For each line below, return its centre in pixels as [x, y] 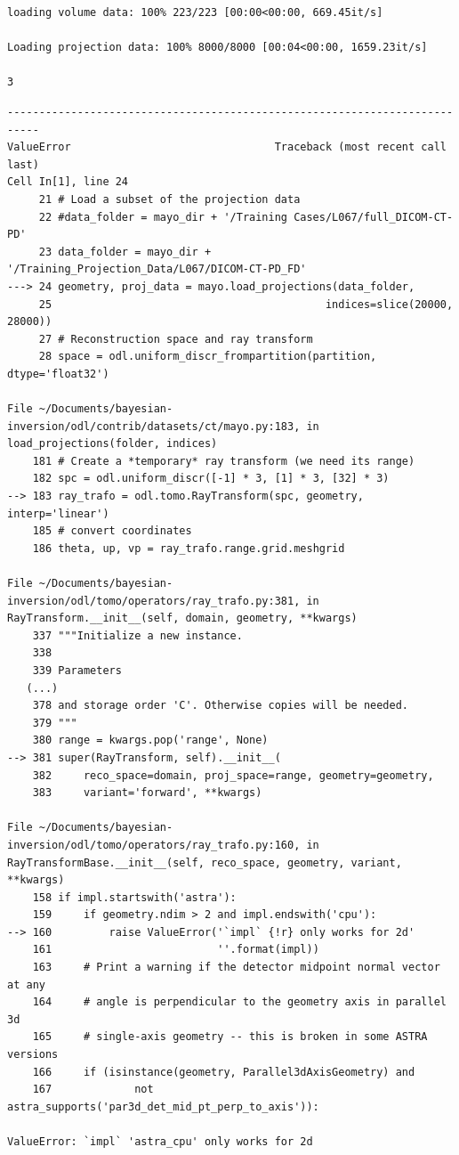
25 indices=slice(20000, [246, 304]
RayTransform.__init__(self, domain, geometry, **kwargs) [182, 618]
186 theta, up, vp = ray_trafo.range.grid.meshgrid [189, 548]
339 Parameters [77, 670]
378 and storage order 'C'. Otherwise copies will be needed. [221, 706]
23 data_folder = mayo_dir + [125, 252]
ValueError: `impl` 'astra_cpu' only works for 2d [160, 1142]
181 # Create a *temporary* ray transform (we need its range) [224, 461]
